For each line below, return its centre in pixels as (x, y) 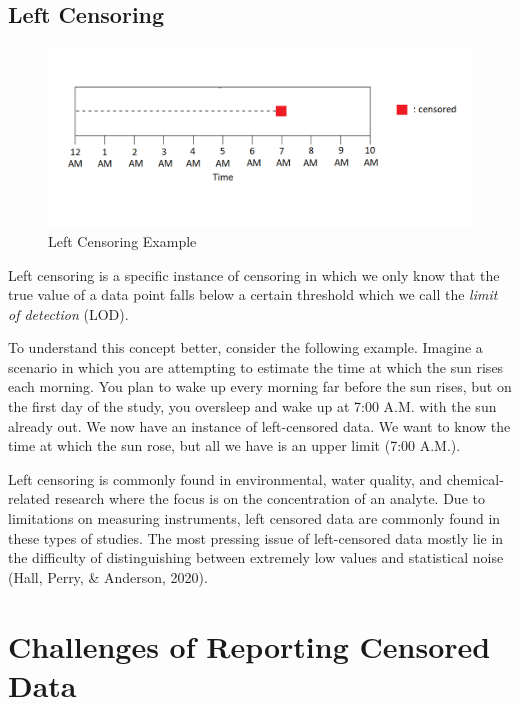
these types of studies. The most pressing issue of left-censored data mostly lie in (256, 537)
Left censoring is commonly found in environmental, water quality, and (225, 478)
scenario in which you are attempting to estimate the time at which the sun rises (256, 366)
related (29, 498)
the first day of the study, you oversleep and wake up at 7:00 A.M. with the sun (252, 406)
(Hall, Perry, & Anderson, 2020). (108, 576)
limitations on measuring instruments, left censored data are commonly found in (254, 518)
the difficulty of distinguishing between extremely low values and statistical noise (256, 557)
